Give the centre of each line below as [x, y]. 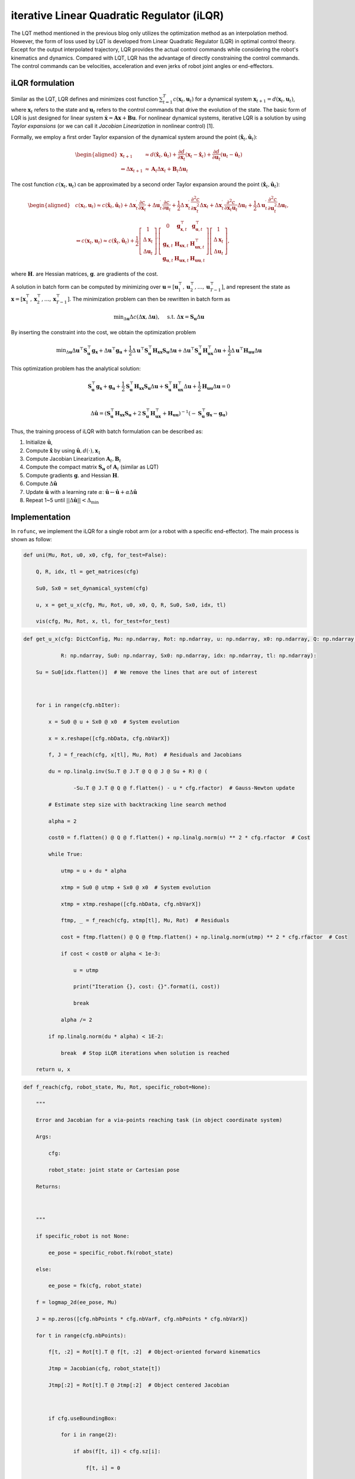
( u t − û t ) [231, 156]
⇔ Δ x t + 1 [132, 170]
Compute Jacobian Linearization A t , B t [73, 460]
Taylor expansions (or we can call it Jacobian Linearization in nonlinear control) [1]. [113, 126]
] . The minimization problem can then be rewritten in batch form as [149, 299]
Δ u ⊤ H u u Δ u [247, 351]
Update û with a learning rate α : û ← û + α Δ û [81, 492]
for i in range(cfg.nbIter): [78, 705]
